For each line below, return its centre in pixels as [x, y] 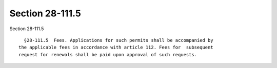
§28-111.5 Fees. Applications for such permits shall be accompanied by [118, 40]
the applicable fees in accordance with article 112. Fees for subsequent [116, 48]
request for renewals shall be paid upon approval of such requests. [108, 54]
